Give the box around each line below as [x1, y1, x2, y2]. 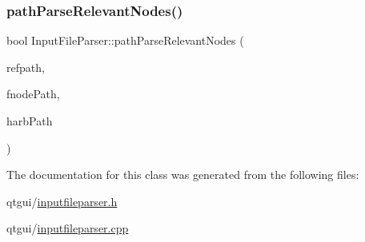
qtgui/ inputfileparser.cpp [6, 220, 129, 236]
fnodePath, [6, 85, 60, 102]
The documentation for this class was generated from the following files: [6, 166, 359, 183]
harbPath [6, 113, 53, 129]
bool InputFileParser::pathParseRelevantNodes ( [6, 32, 244, 49]
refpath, [6, 58, 45, 75]
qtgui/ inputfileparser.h [6, 192, 118, 209]
